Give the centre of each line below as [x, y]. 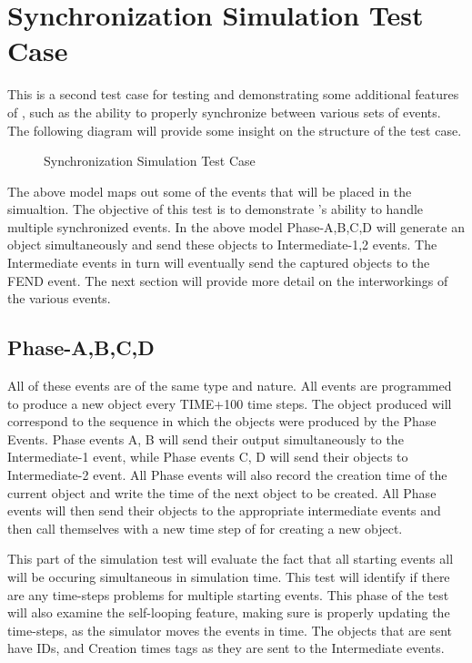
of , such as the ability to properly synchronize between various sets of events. [224, 112]
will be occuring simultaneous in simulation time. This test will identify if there [229, 576]
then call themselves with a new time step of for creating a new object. [205, 528]
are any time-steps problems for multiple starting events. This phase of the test [228, 594]
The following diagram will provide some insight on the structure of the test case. [235, 130]
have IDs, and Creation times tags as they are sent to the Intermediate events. [226, 648]
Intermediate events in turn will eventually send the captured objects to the [219, 263]
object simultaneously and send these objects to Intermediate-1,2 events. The [222, 245]
